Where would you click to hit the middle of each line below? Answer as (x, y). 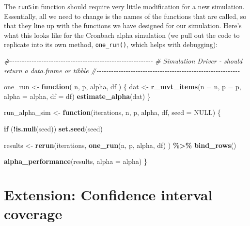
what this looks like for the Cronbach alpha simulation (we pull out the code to (122, 35)
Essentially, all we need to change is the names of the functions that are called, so (125, 16)
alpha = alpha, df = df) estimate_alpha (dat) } (77, 96)
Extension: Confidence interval (108, 195)
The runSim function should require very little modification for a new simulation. (124, 6)
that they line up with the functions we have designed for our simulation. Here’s (123, 25)
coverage (33, 214)
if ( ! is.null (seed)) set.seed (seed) (53, 129)
